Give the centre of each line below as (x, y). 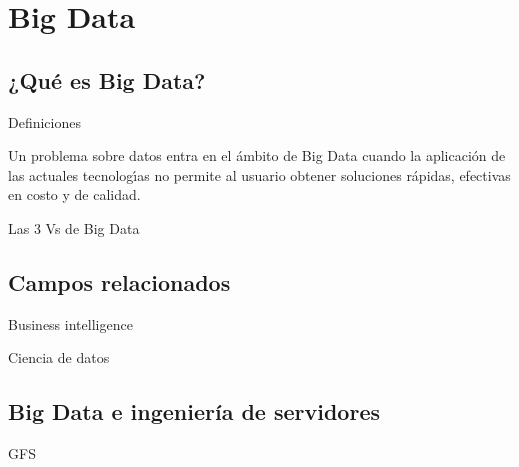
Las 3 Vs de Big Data (74, 227)
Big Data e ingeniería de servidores (194, 411)
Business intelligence (70, 323)
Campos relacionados (119, 281)
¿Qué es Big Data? (107, 79)
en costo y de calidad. (74, 194)
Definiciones (44, 121)
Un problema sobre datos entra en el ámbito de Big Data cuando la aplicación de (257, 155)
